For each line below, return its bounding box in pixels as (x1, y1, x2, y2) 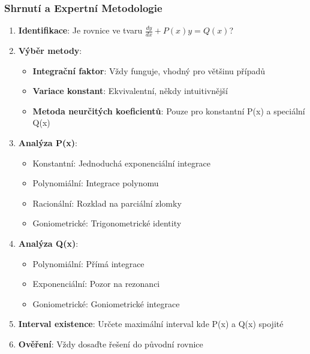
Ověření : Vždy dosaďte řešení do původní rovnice (18, 337, 203, 350)
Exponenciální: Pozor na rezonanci (32, 277, 160, 290)
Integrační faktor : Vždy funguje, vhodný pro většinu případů (32, 64, 266, 77)
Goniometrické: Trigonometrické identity (32, 217, 182, 229)
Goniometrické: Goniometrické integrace (32, 297, 180, 310)
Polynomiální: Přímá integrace (32, 257, 145, 270)
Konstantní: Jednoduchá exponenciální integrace (32, 156, 210, 169)
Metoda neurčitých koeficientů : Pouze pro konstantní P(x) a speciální (32, 104, 305, 117)
